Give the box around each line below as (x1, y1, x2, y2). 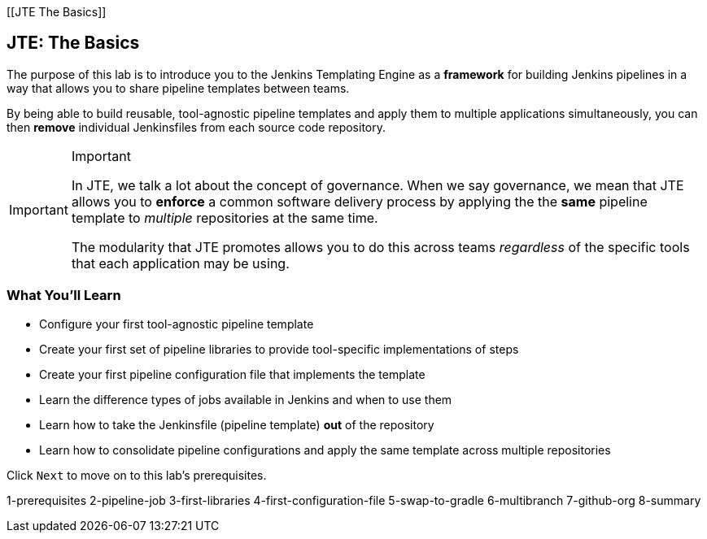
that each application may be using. (71, 254, 290, 272)
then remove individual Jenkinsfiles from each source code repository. (7, 120, 386, 134)
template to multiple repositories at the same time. (71, 209, 378, 226)
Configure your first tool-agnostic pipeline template (39, 316, 314, 331)
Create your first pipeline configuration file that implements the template (39, 367, 426, 381)
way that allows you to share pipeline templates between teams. (7, 80, 350, 95)
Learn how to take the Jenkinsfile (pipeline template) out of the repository (39, 417, 434, 432)
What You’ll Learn (7, 287, 121, 304)
